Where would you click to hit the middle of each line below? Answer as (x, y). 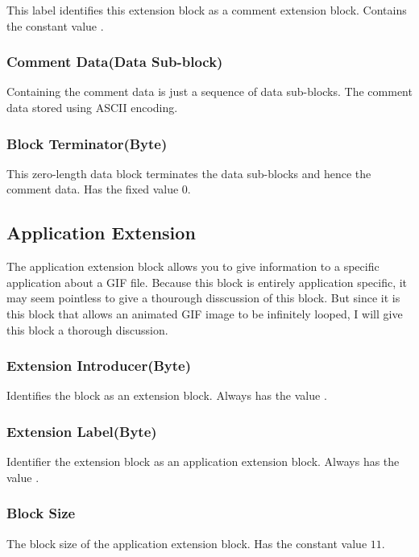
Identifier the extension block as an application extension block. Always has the (203, 461)
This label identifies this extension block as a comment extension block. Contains (207, 10)
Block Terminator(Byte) (87, 143)
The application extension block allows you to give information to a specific (193, 266)
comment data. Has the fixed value (93, 189)
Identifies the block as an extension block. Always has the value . (167, 395)
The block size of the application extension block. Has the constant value (187, 543)
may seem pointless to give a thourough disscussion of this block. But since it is (203, 298)
